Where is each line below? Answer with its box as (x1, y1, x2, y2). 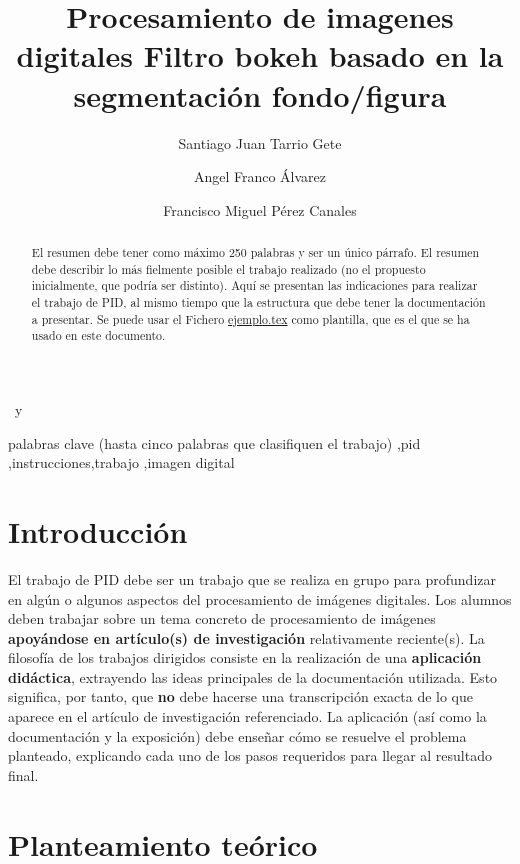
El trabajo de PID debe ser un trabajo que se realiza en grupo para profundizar (8, 568, 496, 589)
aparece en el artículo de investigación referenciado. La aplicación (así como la (8, 706, 487, 727)
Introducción (8, 510, 188, 551)
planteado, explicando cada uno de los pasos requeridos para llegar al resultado (8, 745, 492, 766)
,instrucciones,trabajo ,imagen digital (8, 452, 235, 473)
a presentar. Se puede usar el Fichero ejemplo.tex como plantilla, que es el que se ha (31, 310, 470, 327)
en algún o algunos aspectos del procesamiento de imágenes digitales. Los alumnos (8, 588, 512, 609)
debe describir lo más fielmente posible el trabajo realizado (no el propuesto (31, 260, 426, 277)
